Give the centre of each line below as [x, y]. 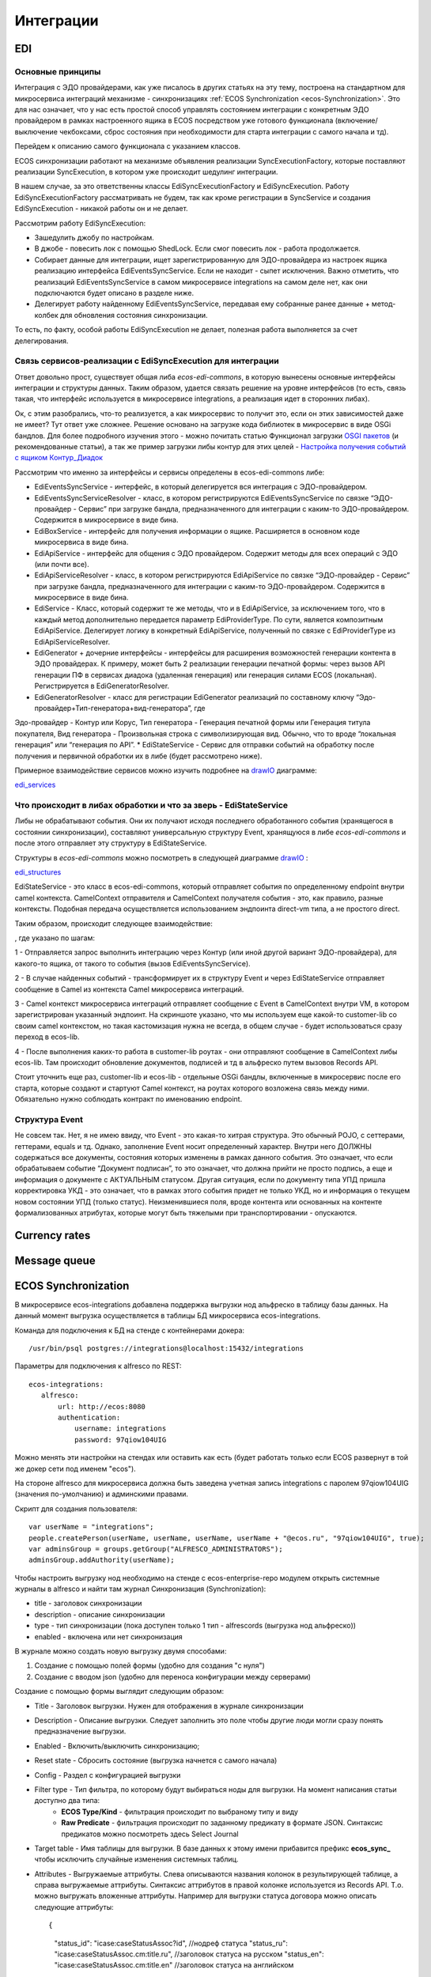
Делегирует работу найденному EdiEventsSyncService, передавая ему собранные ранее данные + [202, 304]
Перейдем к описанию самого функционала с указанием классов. [128, 146]
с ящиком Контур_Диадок [59, 458]
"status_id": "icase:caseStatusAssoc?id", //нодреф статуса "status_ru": [171, 1943]
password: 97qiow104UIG [120, 1440]
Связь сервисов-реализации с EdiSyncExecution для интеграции [147, 361]
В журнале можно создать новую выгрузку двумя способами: [121, 1651]
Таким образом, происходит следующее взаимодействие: [114, 923]
